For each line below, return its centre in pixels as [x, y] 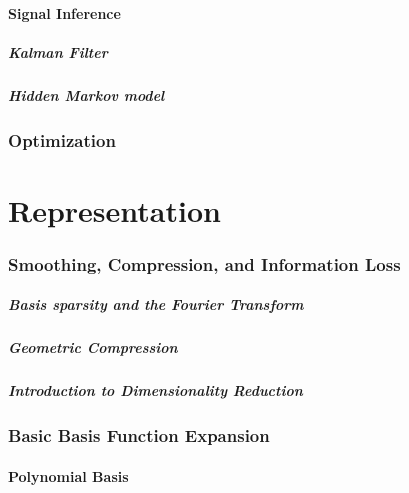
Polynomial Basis [68, 475]
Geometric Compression [93, 347]
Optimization [62, 139]
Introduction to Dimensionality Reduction [155, 390]
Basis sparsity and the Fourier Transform [156, 304]
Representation [114, 209]
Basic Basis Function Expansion [139, 435]
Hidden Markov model [86, 94]
